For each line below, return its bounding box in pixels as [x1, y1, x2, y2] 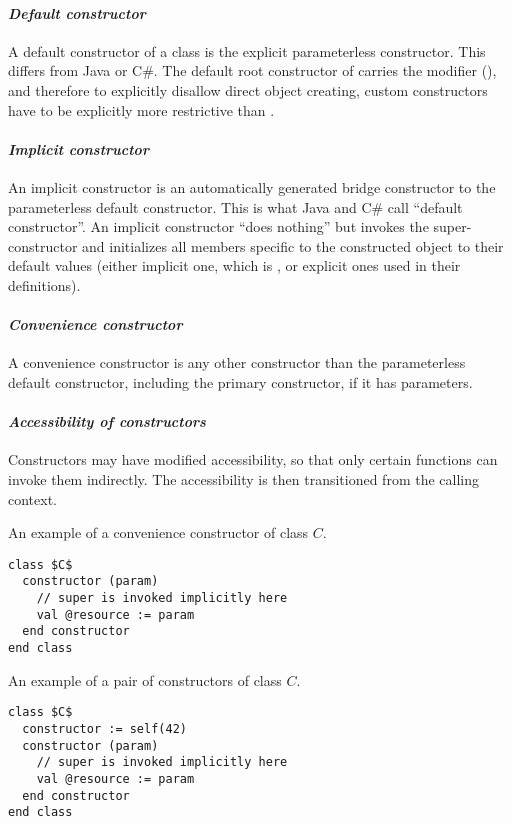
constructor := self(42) [22, 721, 187, 736]
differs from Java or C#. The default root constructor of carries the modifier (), [8, 60, 497, 81]
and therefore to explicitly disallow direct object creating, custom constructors [8, 79, 488, 100]
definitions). [8, 274, 81, 295]
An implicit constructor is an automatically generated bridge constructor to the [8, 176, 496, 197]
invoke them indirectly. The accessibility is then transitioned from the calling [8, 468, 479, 489]
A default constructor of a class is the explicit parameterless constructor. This [8, 40, 486, 61]
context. [8, 488, 57, 509]
